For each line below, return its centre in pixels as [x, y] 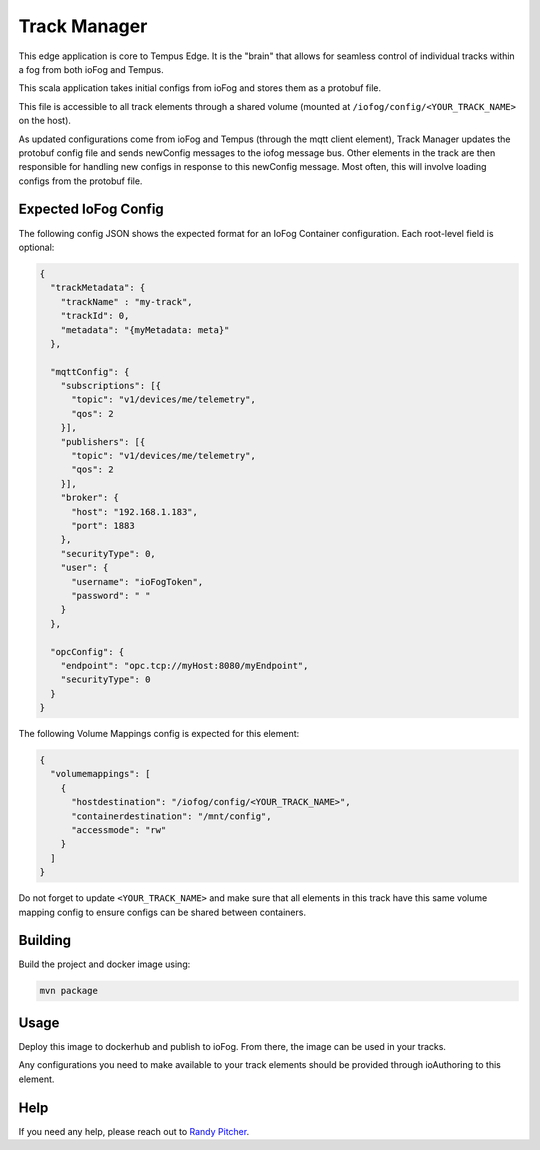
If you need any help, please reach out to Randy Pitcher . [134, 1131]
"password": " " [111, 595]
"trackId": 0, [95, 316]
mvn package [69, 991]
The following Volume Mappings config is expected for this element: [159, 734]
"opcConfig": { [87, 651]
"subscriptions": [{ [111, 386]
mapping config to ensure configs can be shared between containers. [162, 912]
